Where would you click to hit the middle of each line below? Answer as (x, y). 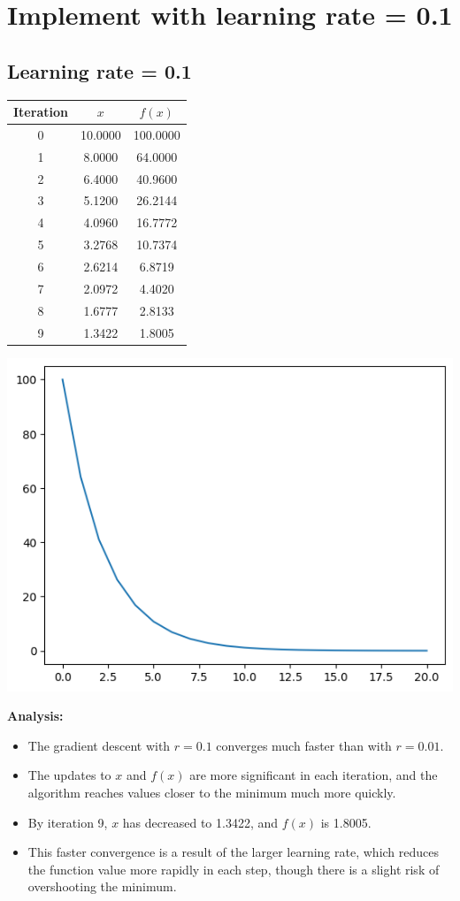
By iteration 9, (68, 822)
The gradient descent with (99, 745)
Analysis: (35, 716)
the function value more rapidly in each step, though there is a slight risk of (234, 869)
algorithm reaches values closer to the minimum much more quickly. (212, 793)
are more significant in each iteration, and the (314, 775)
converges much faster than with (304, 745)
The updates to (69, 775)
